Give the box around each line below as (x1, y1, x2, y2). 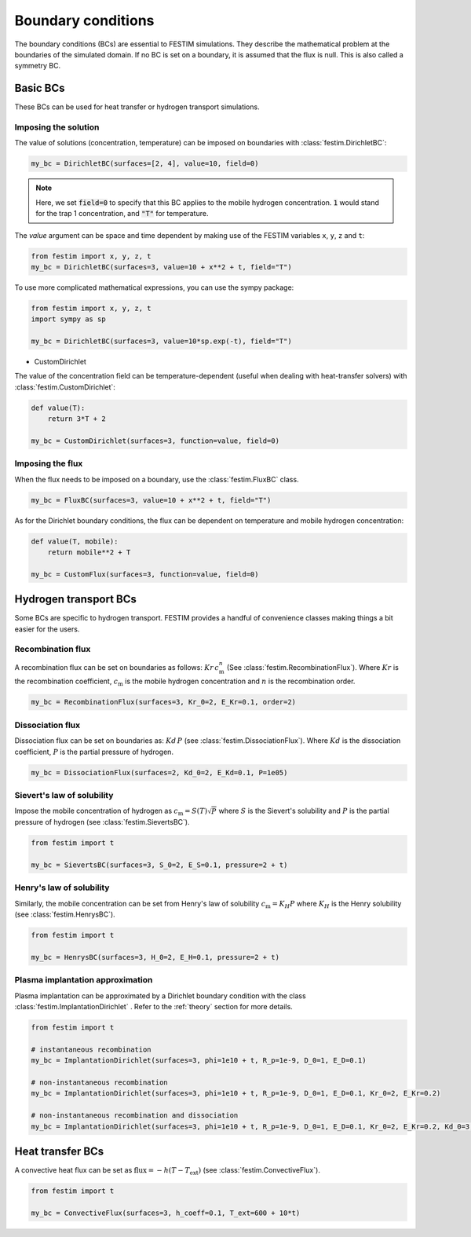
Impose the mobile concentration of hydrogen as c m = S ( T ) (14, 806, 208, 818)
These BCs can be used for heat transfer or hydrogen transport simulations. (14, 102, 260, 112)
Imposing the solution (14, 122, 100, 133)
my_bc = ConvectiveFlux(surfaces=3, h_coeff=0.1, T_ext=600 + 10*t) (31, 1208, 301, 1217)
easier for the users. (14, 624, 80, 634)
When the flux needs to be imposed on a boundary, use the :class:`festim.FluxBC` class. (14, 474, 299, 484)
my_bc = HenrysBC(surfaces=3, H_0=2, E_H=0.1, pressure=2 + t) (31, 953, 280, 962)
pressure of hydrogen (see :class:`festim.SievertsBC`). (14, 818, 190, 827)
